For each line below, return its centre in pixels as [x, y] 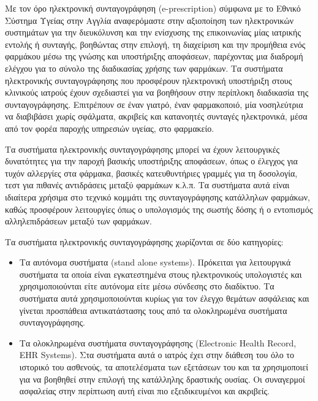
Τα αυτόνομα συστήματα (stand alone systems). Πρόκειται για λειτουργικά [155, 262]
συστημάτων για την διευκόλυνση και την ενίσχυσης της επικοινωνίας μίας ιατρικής [153, 32]
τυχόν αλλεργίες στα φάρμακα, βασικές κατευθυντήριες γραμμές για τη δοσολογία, [151, 173]
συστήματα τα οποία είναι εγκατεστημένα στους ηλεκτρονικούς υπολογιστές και [161, 274]
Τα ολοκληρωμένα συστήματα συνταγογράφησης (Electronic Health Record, [158, 342]
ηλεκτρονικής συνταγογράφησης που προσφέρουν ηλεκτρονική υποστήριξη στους [149, 80]
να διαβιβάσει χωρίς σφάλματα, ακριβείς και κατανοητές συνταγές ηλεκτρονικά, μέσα [156, 116]
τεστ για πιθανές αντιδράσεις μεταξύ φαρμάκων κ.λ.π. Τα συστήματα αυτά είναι [147, 185]
